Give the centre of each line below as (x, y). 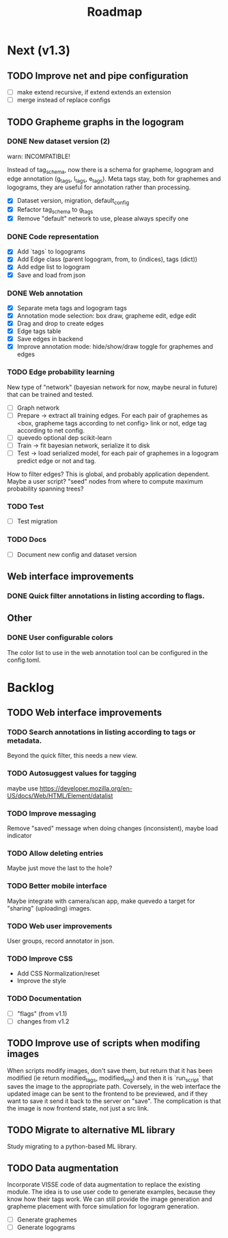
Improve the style (41, 981)
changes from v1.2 (43, 1021)
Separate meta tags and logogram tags (72, 308)
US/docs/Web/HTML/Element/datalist (60, 795)
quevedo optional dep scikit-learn (65, 437)
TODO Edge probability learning (61, 372)
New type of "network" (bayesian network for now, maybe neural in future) (112, 387)
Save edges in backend (50, 339)
